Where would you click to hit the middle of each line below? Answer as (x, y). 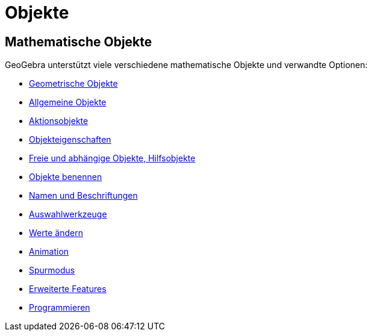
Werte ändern (56, 233)
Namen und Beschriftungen (83, 196)
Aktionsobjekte (59, 121)
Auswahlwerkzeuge (68, 214)
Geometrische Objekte (73, 84)
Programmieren (60, 308)
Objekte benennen (66, 177)
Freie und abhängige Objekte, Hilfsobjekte (112, 158)
